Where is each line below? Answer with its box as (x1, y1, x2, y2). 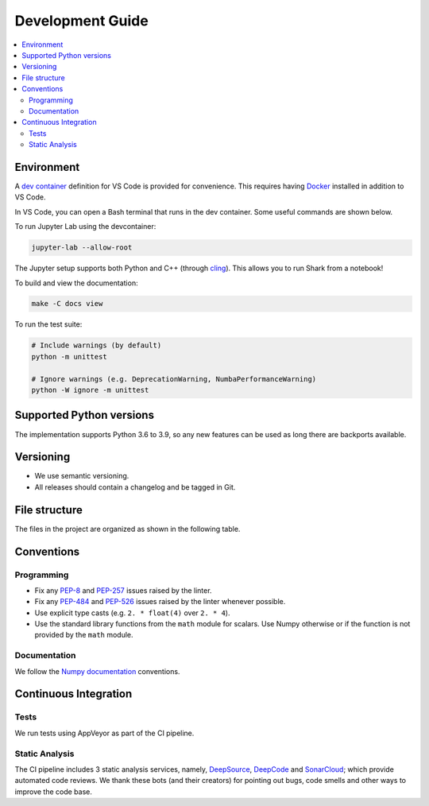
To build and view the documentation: (14, 278, 138, 288)
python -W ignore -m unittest (31, 386, 149, 395)
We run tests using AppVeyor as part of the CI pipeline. (14, 728, 195, 738)
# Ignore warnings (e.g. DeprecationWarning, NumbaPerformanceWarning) (31, 374, 317, 383)
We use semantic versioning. (34, 471, 129, 481)
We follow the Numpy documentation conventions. (14, 666, 180, 676)
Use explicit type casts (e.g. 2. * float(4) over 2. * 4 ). (34, 608, 230, 618)
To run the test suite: (14, 320, 83, 329)
